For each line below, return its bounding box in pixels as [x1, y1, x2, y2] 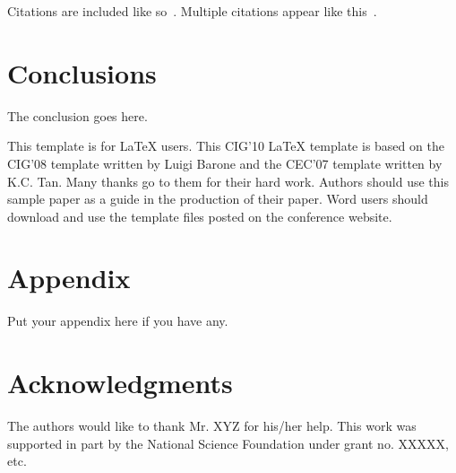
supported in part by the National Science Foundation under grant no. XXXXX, [7, 434, 449, 452]
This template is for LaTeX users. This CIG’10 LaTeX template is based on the [7, 136, 444, 155]
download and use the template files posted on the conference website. [7, 206, 392, 225]
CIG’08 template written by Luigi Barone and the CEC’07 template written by [7, 153, 443, 172]
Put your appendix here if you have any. [7, 311, 228, 330]
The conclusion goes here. [7, 106, 148, 125]
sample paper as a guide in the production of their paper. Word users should [7, 189, 428, 208]
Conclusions [7, 54, 157, 91]
